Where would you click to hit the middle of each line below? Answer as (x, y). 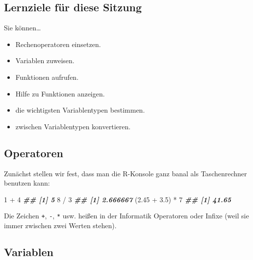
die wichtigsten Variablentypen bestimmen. (80, 110)
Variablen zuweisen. (45, 60)
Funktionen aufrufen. (47, 77)
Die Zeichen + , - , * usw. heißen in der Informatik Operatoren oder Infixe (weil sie (126, 216)
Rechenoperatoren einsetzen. (58, 44)
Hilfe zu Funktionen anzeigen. (60, 93)
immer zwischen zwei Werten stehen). (60, 225)
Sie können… (23, 28)
